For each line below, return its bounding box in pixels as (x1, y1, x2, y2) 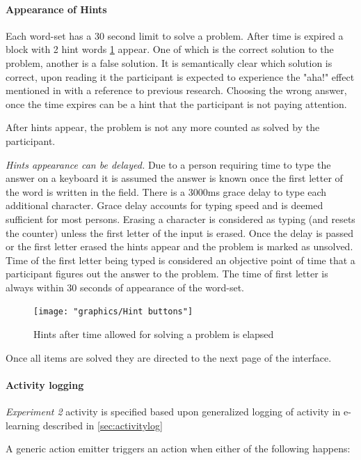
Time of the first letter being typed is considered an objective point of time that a (6, 252, 355, 267)
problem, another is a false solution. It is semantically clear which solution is (6, 55, 332, 70)
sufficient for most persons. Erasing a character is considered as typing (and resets (6, 211, 355, 226)
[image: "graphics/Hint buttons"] (33, 307, 193, 317)
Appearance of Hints (6, 1, 107, 16)
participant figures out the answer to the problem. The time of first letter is (6, 266, 328, 281)
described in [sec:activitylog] (42, 417, 163, 432)
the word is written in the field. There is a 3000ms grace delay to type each (6, 184, 327, 199)
